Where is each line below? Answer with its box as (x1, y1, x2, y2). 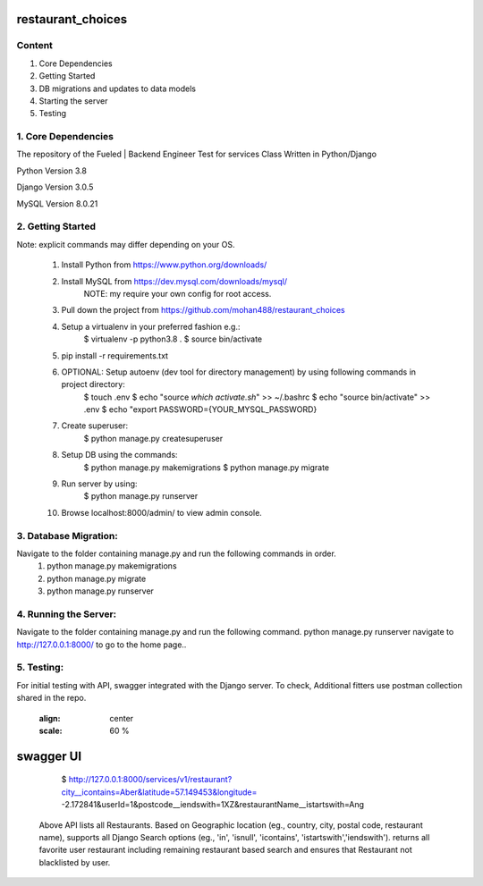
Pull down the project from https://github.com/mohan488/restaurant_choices (61, 305, 345, 316)
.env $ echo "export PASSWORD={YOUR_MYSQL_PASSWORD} (83, 404, 318, 415)
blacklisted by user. (38, 856, 111, 867)
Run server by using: (61, 478, 138, 489)
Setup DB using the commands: (61, 450, 178, 460)
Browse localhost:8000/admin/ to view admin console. (61, 507, 263, 518)
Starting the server (38, 95, 108, 106)
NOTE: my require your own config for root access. (83, 288, 272, 299)
